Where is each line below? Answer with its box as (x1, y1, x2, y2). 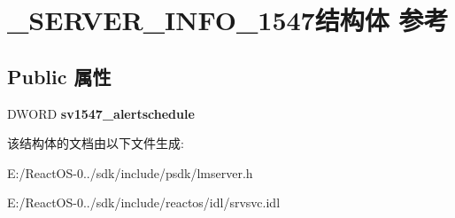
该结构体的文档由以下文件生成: (7, 134, 184, 152)
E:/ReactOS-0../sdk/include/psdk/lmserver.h (7, 163, 253, 182)
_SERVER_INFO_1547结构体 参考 (7, 2, 449, 38)
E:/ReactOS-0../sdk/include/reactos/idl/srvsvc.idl (7, 193, 281, 212)
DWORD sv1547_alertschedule (7, 104, 195, 122)
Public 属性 (7, 62, 112, 90)
